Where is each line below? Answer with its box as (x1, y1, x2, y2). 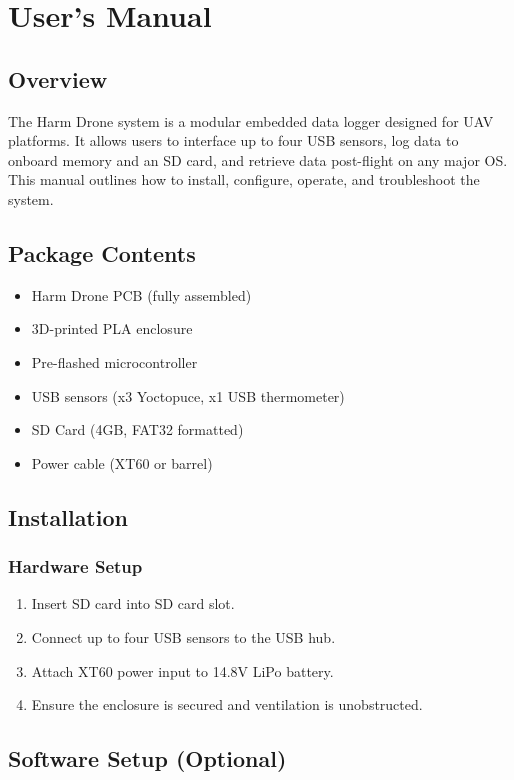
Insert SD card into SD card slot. (31, 593, 235, 614)
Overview (8, 63, 108, 94)
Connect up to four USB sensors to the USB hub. (31, 626, 336, 647)
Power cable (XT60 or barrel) (31, 452, 213, 473)
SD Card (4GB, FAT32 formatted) (31, 419, 244, 440)
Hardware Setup (8, 554, 143, 579)
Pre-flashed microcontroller (31, 351, 198, 372)
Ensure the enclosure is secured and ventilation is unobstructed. (31, 694, 423, 715)
